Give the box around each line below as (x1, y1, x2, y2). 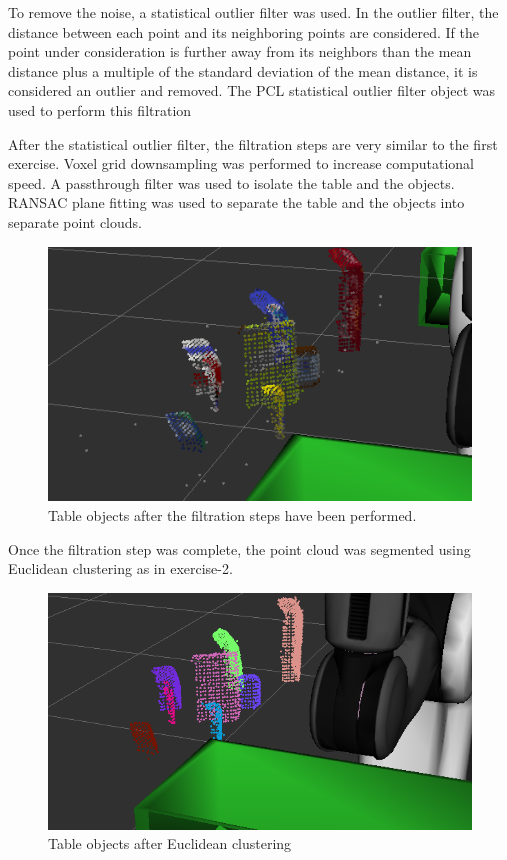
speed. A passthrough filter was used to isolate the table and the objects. (8, 172, 455, 193)
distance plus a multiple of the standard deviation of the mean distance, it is (8, 60, 478, 81)
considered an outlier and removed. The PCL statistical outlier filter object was (8, 80, 495, 101)
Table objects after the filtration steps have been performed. (48, 505, 417, 526)
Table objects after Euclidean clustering (48, 833, 292, 854)
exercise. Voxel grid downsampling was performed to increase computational (8, 153, 474, 174)
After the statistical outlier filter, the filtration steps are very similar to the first (8, 133, 498, 154)
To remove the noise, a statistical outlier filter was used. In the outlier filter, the (8, 2, 499, 22)
